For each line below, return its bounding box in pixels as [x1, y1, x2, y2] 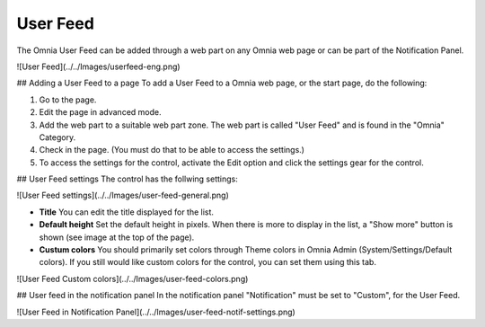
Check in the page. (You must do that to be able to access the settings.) [39, 145, 305, 155]
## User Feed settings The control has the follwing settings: [16, 173, 238, 184]
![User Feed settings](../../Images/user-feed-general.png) [16, 190, 229, 201]
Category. [39, 131, 76, 143]
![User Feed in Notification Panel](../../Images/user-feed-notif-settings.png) [16, 306, 295, 317]
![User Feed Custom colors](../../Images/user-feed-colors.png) [16, 273, 249, 284]
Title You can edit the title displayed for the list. [39, 207, 215, 217]
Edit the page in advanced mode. [39, 107, 162, 118]
